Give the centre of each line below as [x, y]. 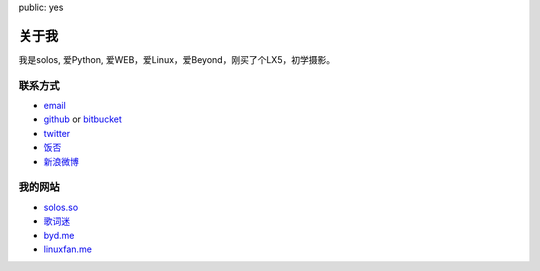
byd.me [59, 235]
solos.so [61, 207]
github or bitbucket [82, 119]
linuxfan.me [67, 249]
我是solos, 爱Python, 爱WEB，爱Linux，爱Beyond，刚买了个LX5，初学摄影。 [176, 59]
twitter [57, 133]
